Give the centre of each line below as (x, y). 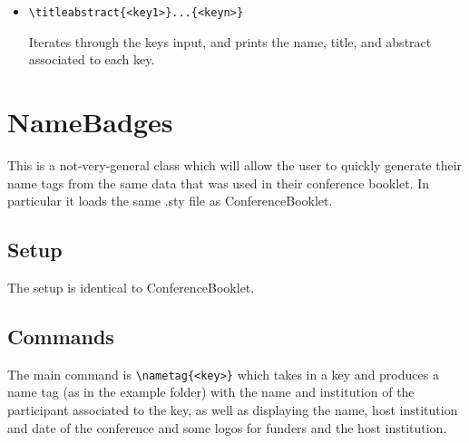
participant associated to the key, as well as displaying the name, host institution (233, 409)
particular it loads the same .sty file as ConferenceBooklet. (170, 201)
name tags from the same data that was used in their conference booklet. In (219, 183)
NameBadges (90, 122)
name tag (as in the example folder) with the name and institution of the (211, 392)
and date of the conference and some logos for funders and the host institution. (227, 427)
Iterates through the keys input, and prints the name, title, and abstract (230, 41)
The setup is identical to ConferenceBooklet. (131, 287)
